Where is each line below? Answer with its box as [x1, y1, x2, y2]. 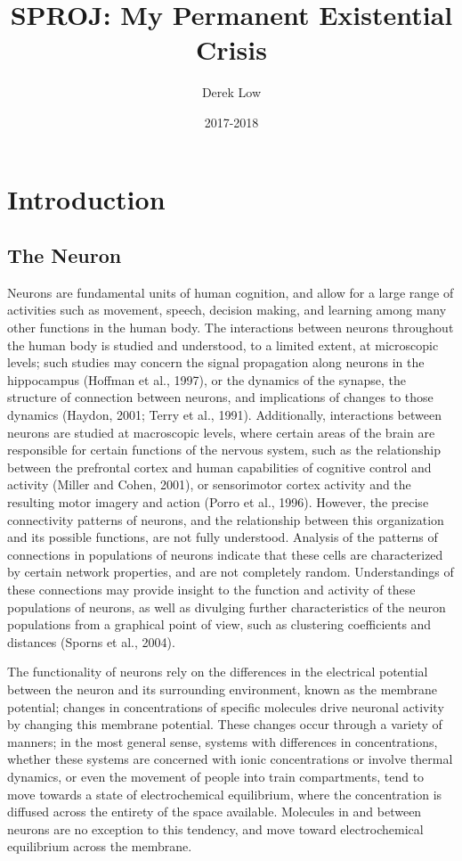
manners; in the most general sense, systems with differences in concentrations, [7, 732, 438, 750]
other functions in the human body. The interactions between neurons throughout [7, 318, 454, 337]
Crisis [196, 31, 267, 68]
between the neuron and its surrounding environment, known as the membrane [7, 679, 438, 698]
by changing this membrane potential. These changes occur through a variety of [7, 715, 442, 734]
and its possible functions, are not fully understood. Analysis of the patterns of [7, 528, 438, 546]
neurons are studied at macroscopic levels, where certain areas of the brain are [7, 422, 435, 441]
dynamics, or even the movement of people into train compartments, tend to [7, 767, 425, 785]
